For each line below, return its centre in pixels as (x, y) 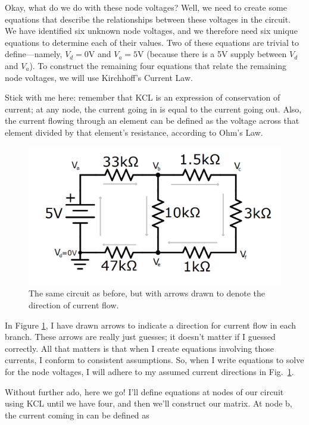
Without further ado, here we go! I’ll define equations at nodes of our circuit (144, 391)
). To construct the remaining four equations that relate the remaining (158, 65)
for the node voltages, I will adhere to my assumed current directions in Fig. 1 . (149, 371)
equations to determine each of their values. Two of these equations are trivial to (152, 42)
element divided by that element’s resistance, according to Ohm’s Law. (134, 132)
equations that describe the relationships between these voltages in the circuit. (148, 19)
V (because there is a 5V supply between (212, 54)
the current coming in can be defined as (77, 415)
